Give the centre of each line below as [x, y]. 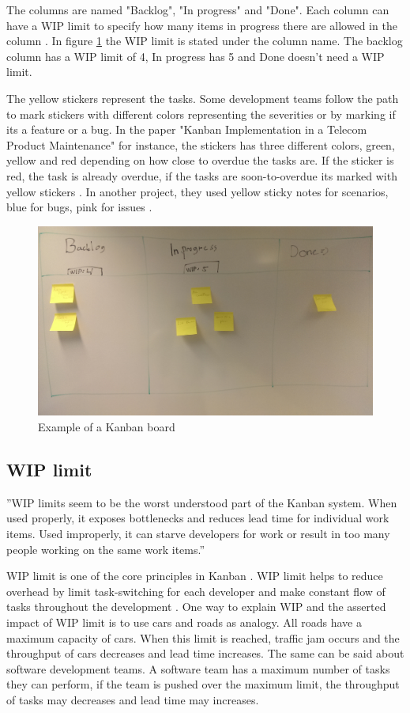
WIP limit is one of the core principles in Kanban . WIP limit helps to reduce [195, 576]
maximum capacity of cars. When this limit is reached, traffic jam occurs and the [203, 637]
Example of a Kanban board [107, 427]
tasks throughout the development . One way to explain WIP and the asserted [196, 607]
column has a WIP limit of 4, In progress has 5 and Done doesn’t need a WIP [196, 56]
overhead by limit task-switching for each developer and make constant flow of [196, 591]
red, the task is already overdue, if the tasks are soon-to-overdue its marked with [202, 175]
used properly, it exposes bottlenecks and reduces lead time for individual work [198, 518]
